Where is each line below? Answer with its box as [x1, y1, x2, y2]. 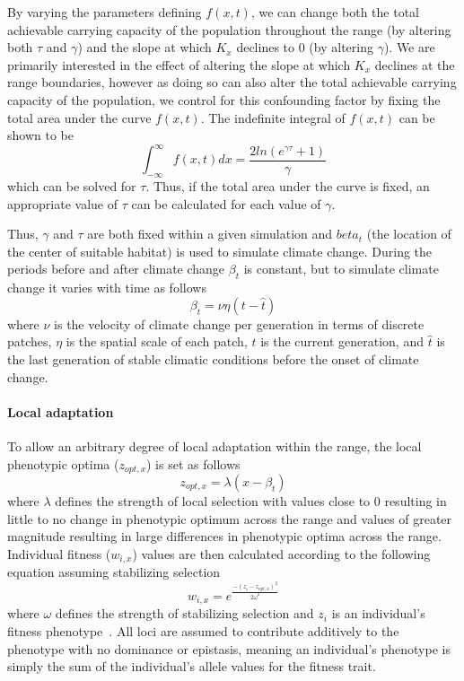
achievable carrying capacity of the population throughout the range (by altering [7, 20, 451, 39]
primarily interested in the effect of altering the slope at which [7, 55, 351, 74]
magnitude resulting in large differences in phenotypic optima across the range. [7, 527, 442, 546]
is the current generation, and [260, 332, 424, 351]
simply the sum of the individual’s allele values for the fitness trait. [7, 657, 376, 676]
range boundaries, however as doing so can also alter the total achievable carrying [7, 73, 457, 92]
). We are [383, 38, 435, 57]
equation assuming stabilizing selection [7, 563, 221, 581]
